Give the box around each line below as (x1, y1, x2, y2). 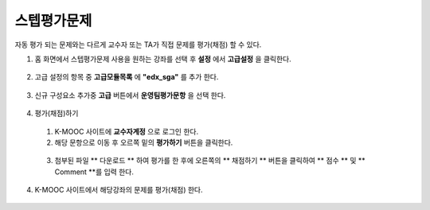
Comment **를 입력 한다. (54, 167, 135, 177)
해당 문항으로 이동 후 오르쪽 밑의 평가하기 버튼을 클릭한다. (54, 138, 233, 147)
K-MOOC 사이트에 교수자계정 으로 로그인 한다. (54, 126, 199, 136)
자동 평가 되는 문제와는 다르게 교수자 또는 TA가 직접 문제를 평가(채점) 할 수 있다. (14, 40, 262, 49)
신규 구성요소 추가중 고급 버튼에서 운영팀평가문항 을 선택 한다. (34, 90, 226, 99)
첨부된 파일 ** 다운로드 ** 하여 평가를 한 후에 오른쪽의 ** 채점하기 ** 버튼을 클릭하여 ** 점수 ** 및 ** (54, 156, 365, 165)
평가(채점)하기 (34, 108, 79, 119)
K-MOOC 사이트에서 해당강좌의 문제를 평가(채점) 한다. (34, 185, 203, 195)
